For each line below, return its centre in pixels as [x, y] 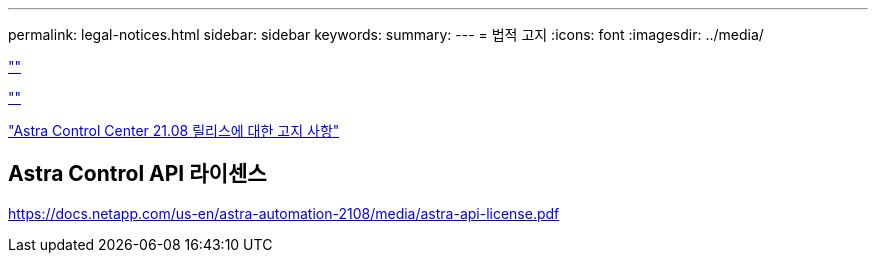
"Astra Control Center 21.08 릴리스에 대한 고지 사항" [174, 130]
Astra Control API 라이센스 [137, 174]
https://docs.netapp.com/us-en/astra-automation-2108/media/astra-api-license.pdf [284, 213]
